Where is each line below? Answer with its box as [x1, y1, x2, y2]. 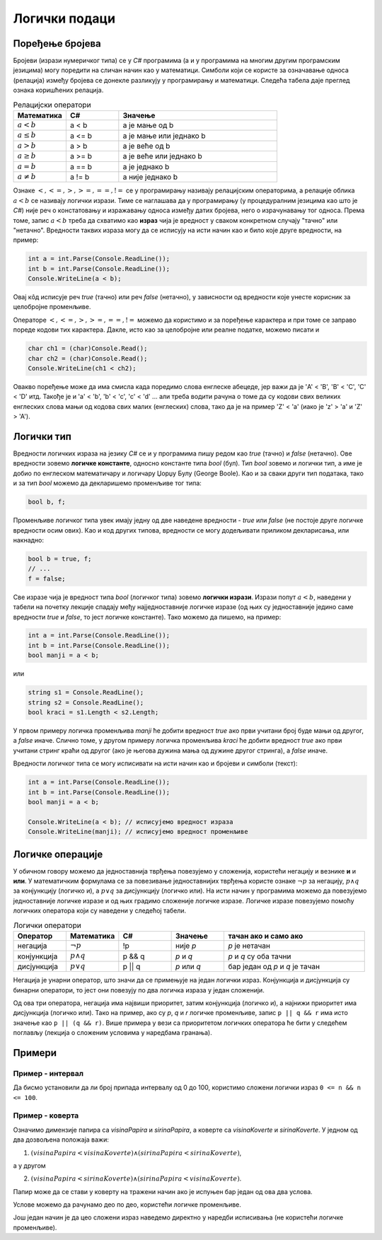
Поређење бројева [13, 37, 102, 50]
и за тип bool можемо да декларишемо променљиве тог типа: [13, 479, 202, 487]
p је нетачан [228, 941, 271, 951]
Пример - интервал [13, 1068, 84, 1078]
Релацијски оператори [13, 100, 91, 110]
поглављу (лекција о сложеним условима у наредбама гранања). [13, 1028, 212, 1037]
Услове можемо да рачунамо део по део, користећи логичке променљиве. [13, 1200, 242, 1209]
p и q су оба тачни [228, 951, 291, 961]
